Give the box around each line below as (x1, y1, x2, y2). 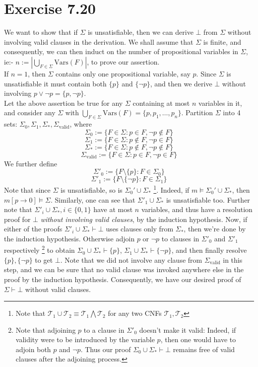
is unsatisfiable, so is (61, 184, 123, 195)
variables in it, (198, 97, 242, 108)
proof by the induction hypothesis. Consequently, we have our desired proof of (4, 274, 242, 284)
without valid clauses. (25, 284, 91, 294)
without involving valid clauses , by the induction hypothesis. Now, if (40, 214, 248, 224)
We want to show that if (4, 27, 78, 37)
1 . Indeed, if (153, 183, 190, 195)
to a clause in (83, 324, 125, 335)
